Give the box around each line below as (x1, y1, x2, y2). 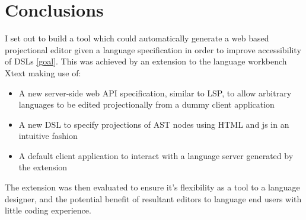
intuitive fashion (18, 130, 78, 142)
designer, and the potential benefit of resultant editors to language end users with (5, 192, 302, 205)
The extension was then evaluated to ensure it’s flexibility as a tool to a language (5, 181, 300, 193)
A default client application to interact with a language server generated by (18, 149, 294, 161)
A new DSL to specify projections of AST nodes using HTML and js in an (18, 118, 289, 130)
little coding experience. (5, 204, 91, 216)
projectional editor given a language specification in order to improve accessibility (5, 43, 301, 56)
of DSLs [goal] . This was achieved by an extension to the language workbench (5, 55, 287, 67)
